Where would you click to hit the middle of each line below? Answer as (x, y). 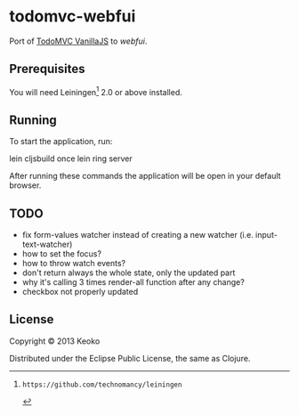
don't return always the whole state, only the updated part (129, 273)
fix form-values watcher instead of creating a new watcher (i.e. (137, 235)
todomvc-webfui (73, 16)
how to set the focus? (62, 254)
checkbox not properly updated (80, 292)
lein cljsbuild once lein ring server (71, 159)
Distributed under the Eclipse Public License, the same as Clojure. (130, 358)
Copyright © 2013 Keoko (55, 341)
